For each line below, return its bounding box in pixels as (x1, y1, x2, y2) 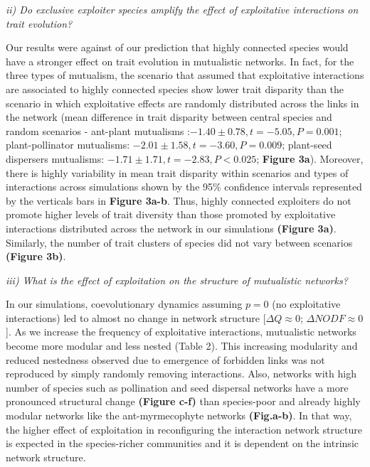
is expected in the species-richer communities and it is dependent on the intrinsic (6, 436, 359, 451)
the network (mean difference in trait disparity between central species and (6, 109, 332, 124)
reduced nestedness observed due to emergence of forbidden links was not (6, 352, 325, 367)
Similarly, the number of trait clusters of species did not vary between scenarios (6, 235, 353, 249)
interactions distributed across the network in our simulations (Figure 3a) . (6, 220, 337, 235)
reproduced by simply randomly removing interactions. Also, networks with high (6, 366, 356, 381)
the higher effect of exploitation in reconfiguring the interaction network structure (6, 422, 362, 436)
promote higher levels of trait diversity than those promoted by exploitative (6, 207, 336, 222)
